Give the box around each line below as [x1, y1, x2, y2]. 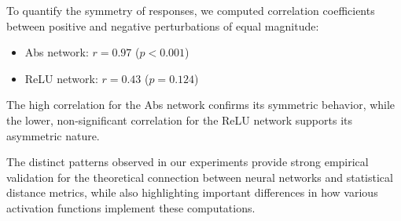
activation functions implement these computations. [6, 199, 256, 216]
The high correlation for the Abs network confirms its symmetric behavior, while [6, 96, 395, 113]
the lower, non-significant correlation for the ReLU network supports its [6, 111, 352, 128]
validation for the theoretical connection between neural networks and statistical [6, 168, 393, 185]
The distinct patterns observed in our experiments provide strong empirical [6, 154, 369, 170]
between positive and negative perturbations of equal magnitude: [6, 17, 319, 34]
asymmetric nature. [6, 127, 100, 143]
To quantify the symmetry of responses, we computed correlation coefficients [6, 2, 375, 18]
